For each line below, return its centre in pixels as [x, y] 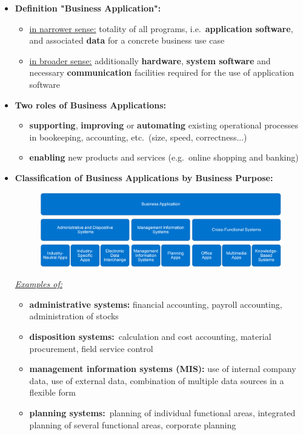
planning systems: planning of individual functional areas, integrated [162, 412]
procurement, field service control [91, 348]
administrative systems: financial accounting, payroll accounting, [156, 304]
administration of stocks [74, 316]
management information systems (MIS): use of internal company [163, 369]
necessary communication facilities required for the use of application [162, 72]
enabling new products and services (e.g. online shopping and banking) [164, 157]
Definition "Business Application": [88, 8]
